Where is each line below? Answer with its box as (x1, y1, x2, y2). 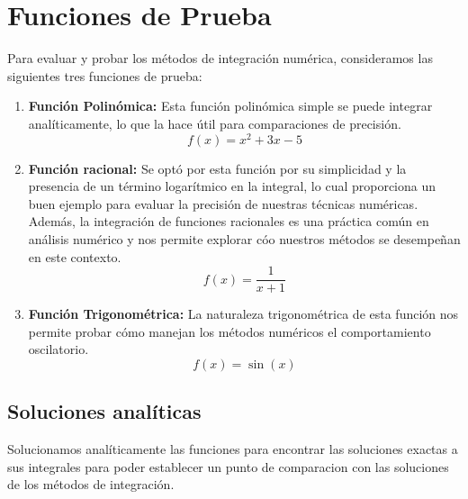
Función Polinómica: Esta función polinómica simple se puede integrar (28, 96, 433, 115)
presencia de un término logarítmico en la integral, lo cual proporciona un (28, 177, 436, 195)
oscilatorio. (28, 340, 89, 358)
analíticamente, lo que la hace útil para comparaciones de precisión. (28, 113, 401, 132)
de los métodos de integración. (7, 475, 175, 494)
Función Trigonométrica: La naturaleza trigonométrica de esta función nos (28, 304, 459, 323)
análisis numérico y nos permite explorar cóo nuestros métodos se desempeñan (28, 229, 461, 248)
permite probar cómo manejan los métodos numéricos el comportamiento (28, 322, 431, 340)
